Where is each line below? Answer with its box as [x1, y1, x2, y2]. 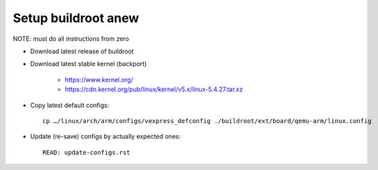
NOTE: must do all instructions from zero [12, 35, 130, 43]
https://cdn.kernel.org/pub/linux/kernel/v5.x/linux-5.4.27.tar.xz [65, 85, 243, 93]
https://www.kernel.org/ [65, 75, 133, 84]
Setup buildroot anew [12, 10, 139, 26]
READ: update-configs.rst [42, 149, 131, 156]
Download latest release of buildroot [30, 47, 135, 55]
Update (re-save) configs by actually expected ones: [30, 132, 181, 141]
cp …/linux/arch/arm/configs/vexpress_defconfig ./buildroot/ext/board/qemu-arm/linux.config [42, 117, 372, 124]
